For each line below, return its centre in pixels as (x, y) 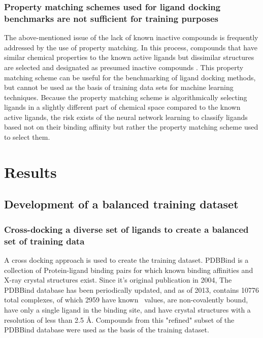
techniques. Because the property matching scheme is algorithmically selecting (126, 97)
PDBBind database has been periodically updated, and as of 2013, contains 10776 (132, 289)
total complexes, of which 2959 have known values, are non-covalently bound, (126, 300)
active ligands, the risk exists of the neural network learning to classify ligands (126, 117)
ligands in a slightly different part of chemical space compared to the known (122, 107)
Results (30, 172)
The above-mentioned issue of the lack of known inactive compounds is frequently (131, 37)
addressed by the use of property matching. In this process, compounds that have (131, 47)
